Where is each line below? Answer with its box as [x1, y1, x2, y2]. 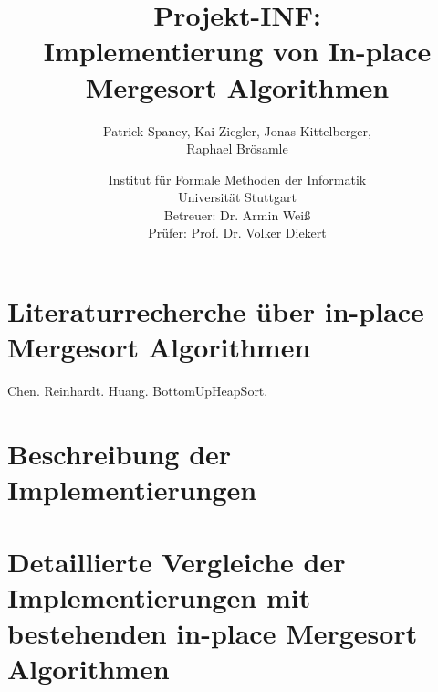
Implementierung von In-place [43, 32, 432, 69]
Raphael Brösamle [186, 139, 288, 158]
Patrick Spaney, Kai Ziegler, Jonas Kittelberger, [103, 121, 371, 140]
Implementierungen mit [7, 578, 311, 615]
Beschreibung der [7, 434, 232, 472]
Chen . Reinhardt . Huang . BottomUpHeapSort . [7, 381, 268, 400]
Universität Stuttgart [178, 187, 297, 207]
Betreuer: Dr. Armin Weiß [163, 205, 311, 224]
